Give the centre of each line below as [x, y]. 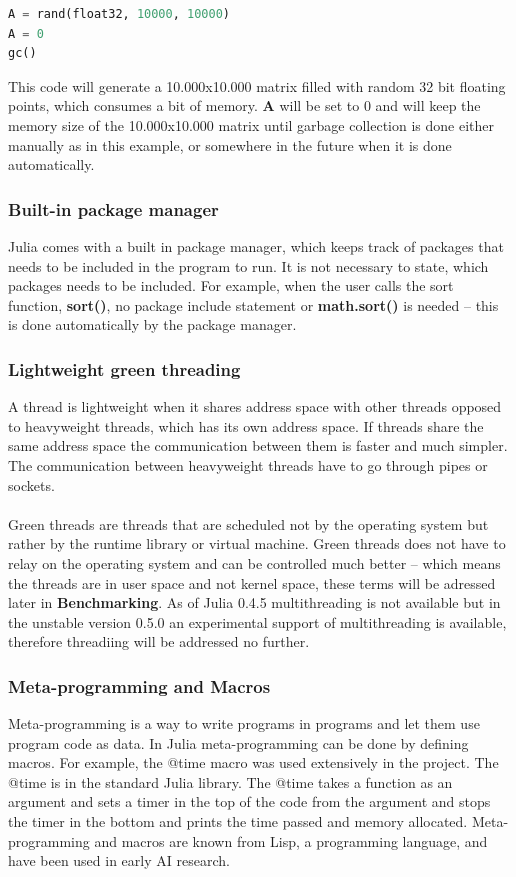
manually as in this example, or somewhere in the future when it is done [230, 144]
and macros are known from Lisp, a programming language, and [291, 840]
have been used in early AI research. [119, 860]
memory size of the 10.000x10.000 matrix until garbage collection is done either [251, 124]
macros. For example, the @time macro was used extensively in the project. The [253, 762]
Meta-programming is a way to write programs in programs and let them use [244, 723]
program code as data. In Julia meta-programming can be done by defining [238, 742]
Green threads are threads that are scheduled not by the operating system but [248, 523]
